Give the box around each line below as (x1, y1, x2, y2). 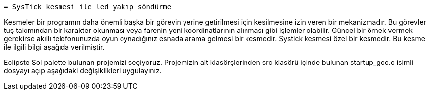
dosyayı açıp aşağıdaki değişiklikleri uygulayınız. (4, 66, 162, 75)
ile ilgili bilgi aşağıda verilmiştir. (4, 43, 105, 51)
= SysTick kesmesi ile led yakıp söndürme (4, 3, 172, 11)
